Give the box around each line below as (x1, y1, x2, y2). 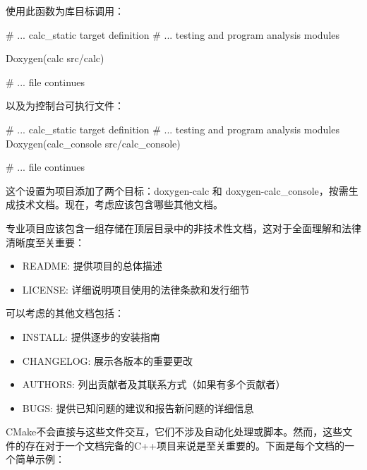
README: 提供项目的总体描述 (22, 258, 162, 273)
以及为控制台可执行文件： (6, 98, 124, 113)
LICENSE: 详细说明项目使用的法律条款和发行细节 (22, 282, 250, 296)
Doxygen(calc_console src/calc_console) (6, 135, 181, 150)
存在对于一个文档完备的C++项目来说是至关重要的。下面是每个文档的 (25, 438, 344, 452)
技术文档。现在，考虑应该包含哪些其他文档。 (15, 197, 223, 212)
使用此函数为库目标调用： (6, 4, 124, 18)
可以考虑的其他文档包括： (6, 306, 124, 320)
